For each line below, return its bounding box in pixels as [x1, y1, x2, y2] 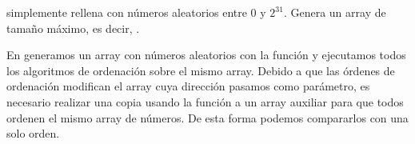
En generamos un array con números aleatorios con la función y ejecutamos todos [6, 46, 406, 63]
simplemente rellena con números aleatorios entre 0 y [6, 4, 266, 20]
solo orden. [6, 125, 60, 142]
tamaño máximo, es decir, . [6, 19, 140, 36]
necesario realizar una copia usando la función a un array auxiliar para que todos [6, 93, 404, 110]
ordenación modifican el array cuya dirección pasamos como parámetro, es [6, 78, 370, 94]
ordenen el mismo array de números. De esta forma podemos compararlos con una [6, 109, 409, 126]
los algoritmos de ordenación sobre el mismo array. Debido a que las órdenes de [6, 62, 395, 78]
